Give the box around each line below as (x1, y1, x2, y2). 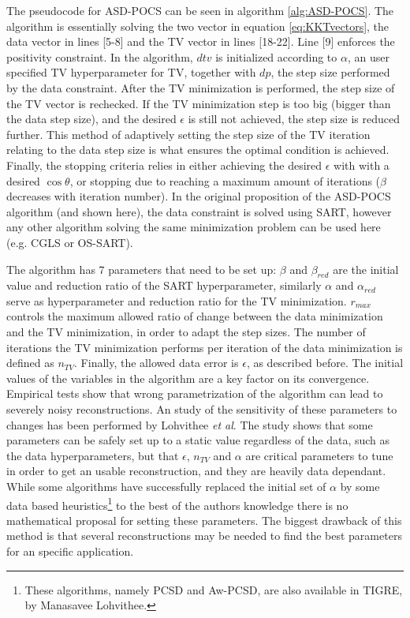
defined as (6, 354, 54, 371)
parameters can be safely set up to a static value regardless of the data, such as (6, 432, 390, 448)
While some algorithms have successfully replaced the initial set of (6, 478, 326, 495)
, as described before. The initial (246, 354, 404, 371)
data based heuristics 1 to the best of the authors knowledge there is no (6, 494, 348, 513)
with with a (334, 156, 389, 173)
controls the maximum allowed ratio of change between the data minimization (6, 308, 383, 324)
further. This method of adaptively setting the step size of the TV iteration (6, 125, 371, 142)
